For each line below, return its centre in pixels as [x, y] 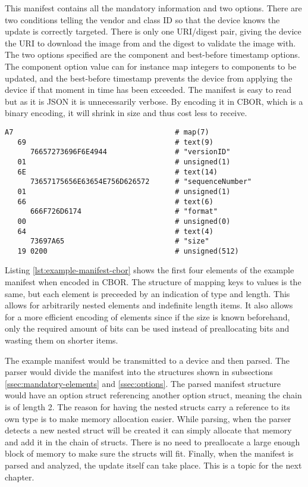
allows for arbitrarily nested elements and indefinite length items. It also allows [149, 305]
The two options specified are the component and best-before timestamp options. [153, 54]
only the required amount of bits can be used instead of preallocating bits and [147, 328]
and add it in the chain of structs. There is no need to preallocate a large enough [153, 441]
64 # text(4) [115, 231]
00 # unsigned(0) [124, 221]
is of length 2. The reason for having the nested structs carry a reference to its [147, 407]
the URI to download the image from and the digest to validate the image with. [150, 43]
